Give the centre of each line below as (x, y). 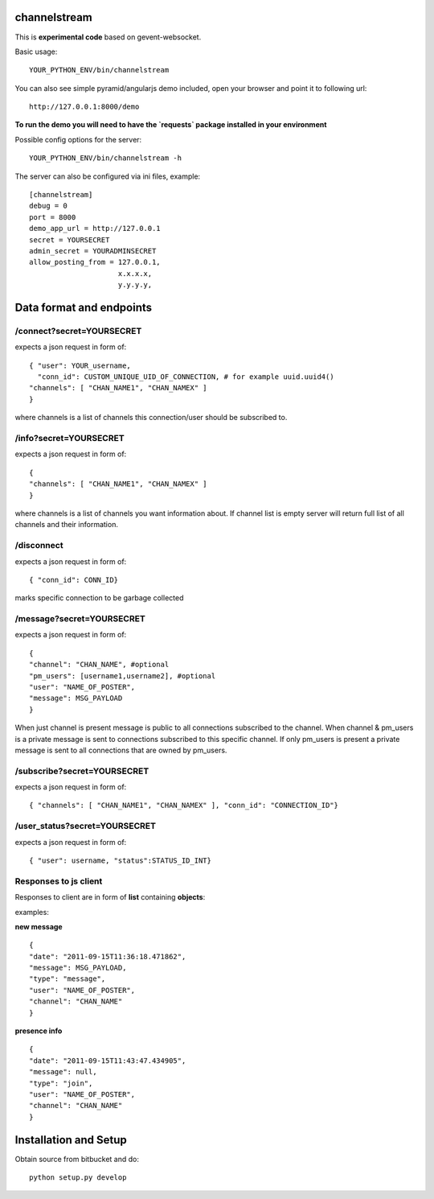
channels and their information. (66, 525)
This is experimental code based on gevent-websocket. (108, 37)
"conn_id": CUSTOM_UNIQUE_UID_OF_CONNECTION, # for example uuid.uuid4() (186, 377)
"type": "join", (61, 1083)
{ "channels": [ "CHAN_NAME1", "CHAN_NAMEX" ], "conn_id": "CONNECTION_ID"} (184, 806)
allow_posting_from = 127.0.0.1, (95, 262)
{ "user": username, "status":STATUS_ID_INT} (121, 861)
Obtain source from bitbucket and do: (77, 1159)
